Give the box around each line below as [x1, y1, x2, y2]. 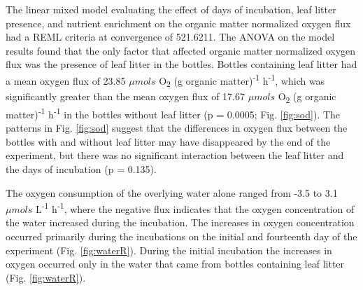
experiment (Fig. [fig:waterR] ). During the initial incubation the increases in [6, 242, 332, 257]
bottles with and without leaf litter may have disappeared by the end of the [6, 134, 331, 149]
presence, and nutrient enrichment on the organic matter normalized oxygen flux [6, 15, 351, 30]
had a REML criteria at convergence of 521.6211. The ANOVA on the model [6, 29, 335, 44]
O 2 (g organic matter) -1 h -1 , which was [159, 71, 325, 90]
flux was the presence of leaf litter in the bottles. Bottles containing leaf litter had [6, 57, 357, 71]
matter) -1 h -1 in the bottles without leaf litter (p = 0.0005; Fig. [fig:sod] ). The [6, 104, 341, 121]
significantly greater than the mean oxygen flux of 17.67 [6, 88, 245, 103]
